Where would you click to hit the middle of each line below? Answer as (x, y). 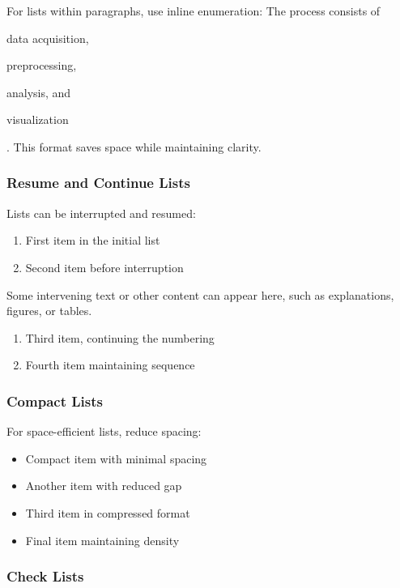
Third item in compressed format (108, 512)
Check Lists (45, 576)
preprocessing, (42, 65)
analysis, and (39, 92)
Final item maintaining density (102, 540)
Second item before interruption (104, 267)
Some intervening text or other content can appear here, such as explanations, (200, 294)
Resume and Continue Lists (98, 183)
